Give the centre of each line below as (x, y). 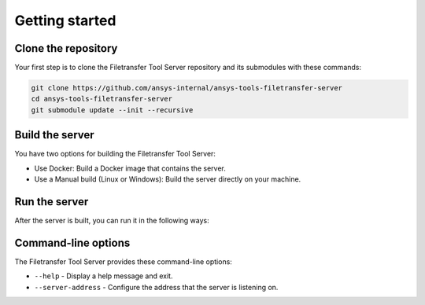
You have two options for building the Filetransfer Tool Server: (115, 154)
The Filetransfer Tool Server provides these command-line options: (123, 261)
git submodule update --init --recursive (112, 110)
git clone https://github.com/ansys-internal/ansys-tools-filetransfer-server (187, 88)
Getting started (65, 20)
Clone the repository (66, 48)
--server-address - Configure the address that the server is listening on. (156, 287)
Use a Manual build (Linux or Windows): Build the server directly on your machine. (168, 179)
